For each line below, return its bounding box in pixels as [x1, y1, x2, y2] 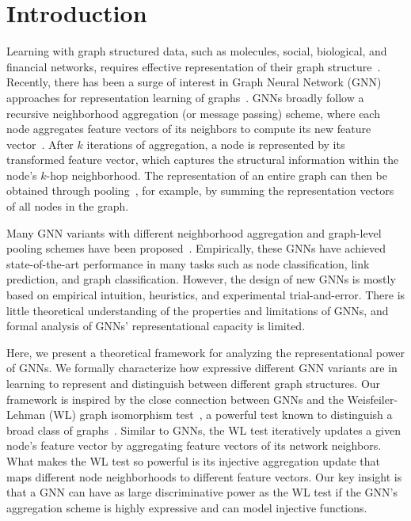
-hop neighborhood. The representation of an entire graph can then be [46, 166, 387, 183]
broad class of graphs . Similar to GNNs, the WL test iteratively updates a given [6, 421, 401, 438]
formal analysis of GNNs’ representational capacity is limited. [6, 318, 306, 334]
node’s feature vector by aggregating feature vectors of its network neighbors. [6, 437, 382, 454]
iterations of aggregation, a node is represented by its [86, 135, 345, 152]
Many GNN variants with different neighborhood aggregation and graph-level [6, 224, 382, 241]
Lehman [6, 406, 46, 423]
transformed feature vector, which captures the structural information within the [6, 151, 399, 168]
